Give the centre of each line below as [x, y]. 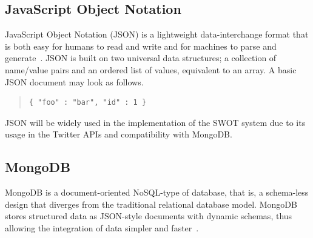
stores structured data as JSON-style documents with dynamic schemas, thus [149, 216]
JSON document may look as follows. [74, 81]
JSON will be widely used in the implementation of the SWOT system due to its [155, 122]
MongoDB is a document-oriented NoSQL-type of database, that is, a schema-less [157, 192]
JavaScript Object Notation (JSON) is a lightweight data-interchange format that [157, 34]
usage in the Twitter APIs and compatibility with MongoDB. [119, 134]
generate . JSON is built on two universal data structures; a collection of [141, 58]
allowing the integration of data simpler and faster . [102, 227]
